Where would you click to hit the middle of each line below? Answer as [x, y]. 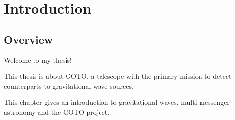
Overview [29, 39]
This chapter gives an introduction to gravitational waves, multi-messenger [117, 102]
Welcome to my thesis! [38, 60]
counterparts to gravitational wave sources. [69, 85]
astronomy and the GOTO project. [57, 111]
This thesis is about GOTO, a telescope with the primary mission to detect [118, 76]
